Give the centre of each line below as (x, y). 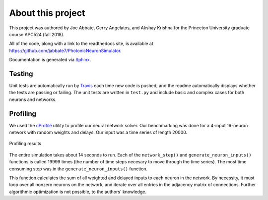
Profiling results (25, 144)
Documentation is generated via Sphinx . (50, 60)
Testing (21, 74)
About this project (47, 13)
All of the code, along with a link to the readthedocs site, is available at (81, 44)
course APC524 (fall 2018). (37, 34)
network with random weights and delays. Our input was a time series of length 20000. (98, 132)
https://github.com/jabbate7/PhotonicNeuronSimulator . (65, 50)
